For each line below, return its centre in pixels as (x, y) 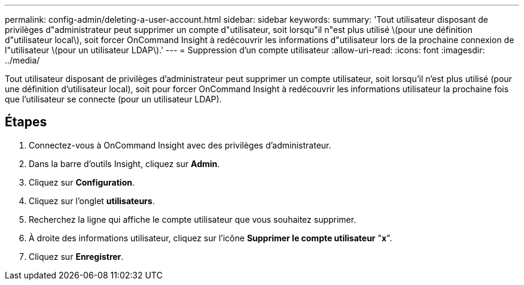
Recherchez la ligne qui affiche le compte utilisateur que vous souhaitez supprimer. (193, 219)
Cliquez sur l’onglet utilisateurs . (92, 201)
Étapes (26, 122)
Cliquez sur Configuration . (82, 182)
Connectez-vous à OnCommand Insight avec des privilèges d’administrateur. (180, 145)
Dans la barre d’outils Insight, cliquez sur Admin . (124, 163)
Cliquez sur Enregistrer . (76, 256)
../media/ (22, 60)
